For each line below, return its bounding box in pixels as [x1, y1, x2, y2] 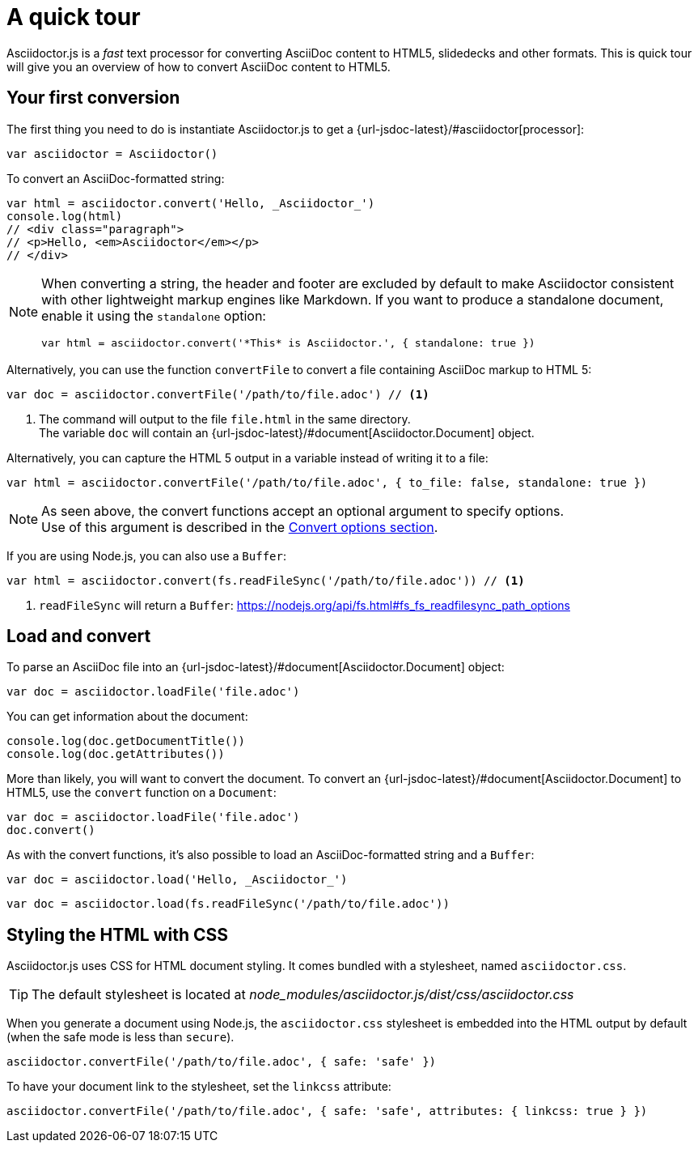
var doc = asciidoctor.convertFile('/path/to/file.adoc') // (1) [6, 387, 429, 401]
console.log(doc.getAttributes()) [6, 747, 225, 761]
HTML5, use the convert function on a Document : [6, 785, 277, 800]
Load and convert [6, 626, 151, 647]
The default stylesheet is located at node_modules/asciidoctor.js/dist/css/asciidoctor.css [32, 986, 574, 1003]
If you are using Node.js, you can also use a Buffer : [6, 548, 286, 563]
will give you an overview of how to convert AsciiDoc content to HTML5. [6, 59, 391, 74]
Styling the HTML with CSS [6, 924, 229, 945]
